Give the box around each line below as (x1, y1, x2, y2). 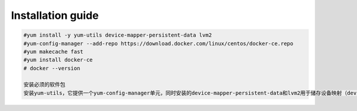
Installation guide (11, 9, 99, 22)
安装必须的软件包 (23, 81, 65, 88)
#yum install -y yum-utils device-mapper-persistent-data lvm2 (23, 32, 212, 38)
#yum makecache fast (23, 48, 83, 55)
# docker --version (23, 65, 80, 71)
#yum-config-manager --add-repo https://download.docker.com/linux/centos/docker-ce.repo (23, 40, 294, 47)
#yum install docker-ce (23, 57, 93, 63)
